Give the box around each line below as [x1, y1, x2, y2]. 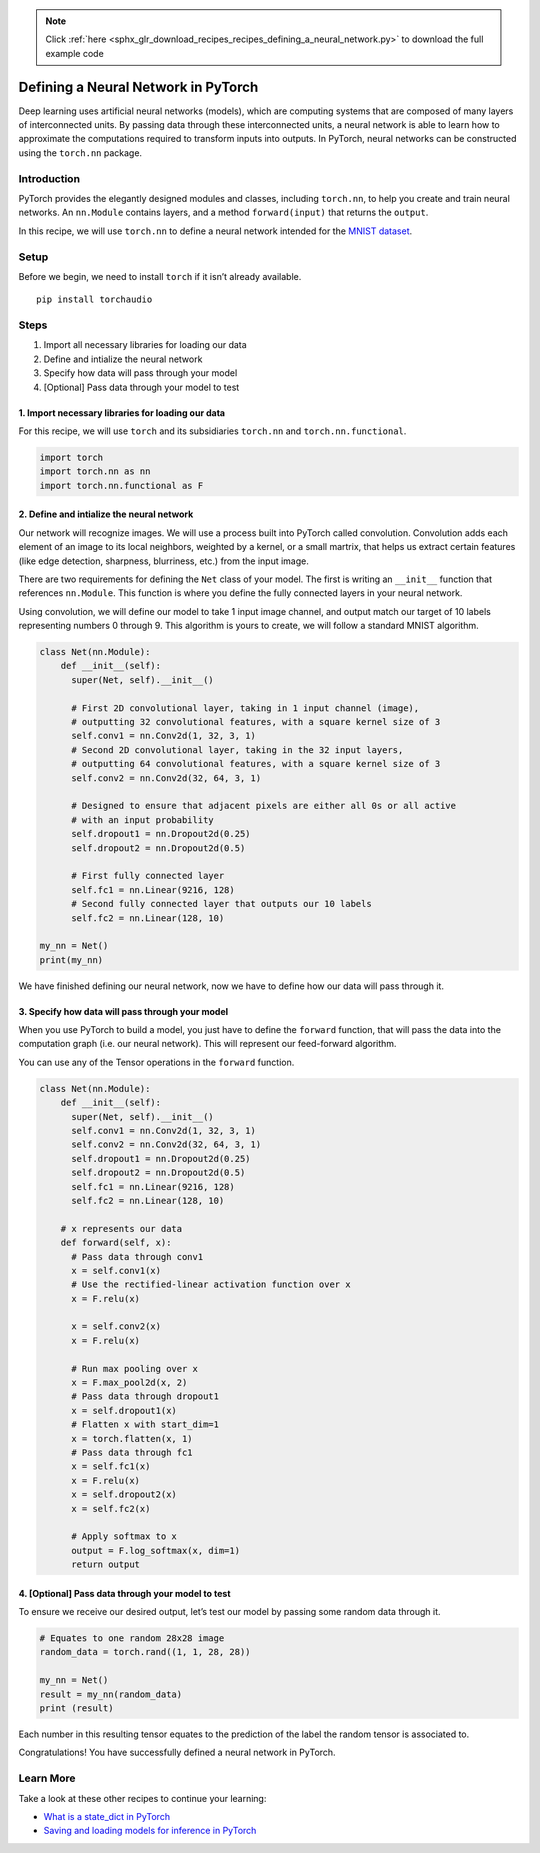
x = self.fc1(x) [71, 1461, 151, 1472]
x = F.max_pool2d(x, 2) [71, 1377, 188, 1389]
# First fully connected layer [71, 870, 225, 882]
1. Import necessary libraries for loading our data [18, 406, 225, 419]
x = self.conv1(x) [71, 1265, 162, 1276]
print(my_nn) [39, 954, 104, 965]
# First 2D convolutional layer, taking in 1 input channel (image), [71, 702, 420, 714]
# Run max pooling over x [71, 1363, 199, 1374]
